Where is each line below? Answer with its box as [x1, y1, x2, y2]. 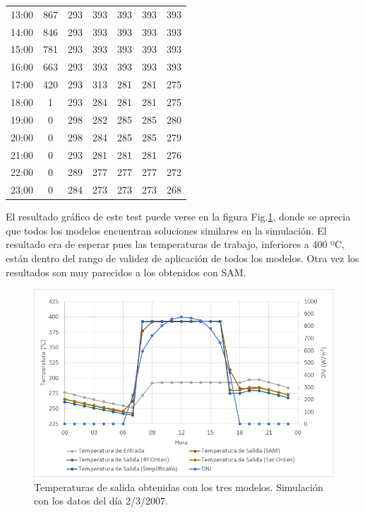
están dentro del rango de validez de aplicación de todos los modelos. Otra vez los [6, 251, 359, 266]
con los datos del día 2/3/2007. [34, 493, 168, 508]
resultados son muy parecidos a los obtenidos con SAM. [6, 264, 246, 279]
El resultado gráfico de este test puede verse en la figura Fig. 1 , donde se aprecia [6, 209, 351, 224]
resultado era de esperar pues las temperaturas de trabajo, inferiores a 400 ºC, [6, 237, 345, 252]
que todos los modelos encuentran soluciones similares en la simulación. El [6, 223, 327, 237]
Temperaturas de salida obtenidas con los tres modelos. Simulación [34, 479, 323, 494]
